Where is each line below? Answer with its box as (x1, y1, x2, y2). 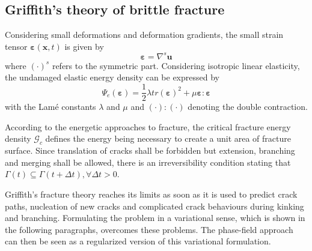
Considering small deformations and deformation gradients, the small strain (5, 28, 284, 41)
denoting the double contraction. (188, 100, 308, 113)
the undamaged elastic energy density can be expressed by (5, 71, 219, 83)
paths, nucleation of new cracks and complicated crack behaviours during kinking (5, 199, 304, 212)
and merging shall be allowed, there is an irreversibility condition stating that (5, 156, 291, 168)
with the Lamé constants (5, 100, 96, 113)
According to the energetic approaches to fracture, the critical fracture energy (5, 120, 291, 133)
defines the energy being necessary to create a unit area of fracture (45, 132, 291, 145)
